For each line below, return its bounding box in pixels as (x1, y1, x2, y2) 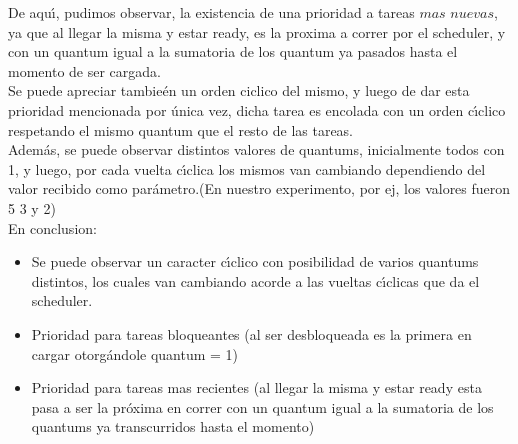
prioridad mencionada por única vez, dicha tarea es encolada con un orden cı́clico (8, 99, 506, 120)
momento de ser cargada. (8, 60, 161, 81)
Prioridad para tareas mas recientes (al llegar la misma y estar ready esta (31, 377, 482, 398)
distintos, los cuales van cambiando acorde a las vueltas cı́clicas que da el (31, 270, 480, 291)
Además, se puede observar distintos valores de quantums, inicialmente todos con (8, 139, 505, 160)
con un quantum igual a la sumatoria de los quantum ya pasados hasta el (8, 41, 458, 62)
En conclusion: (8, 217, 97, 238)
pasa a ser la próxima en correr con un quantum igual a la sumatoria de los (31, 396, 494, 417)
